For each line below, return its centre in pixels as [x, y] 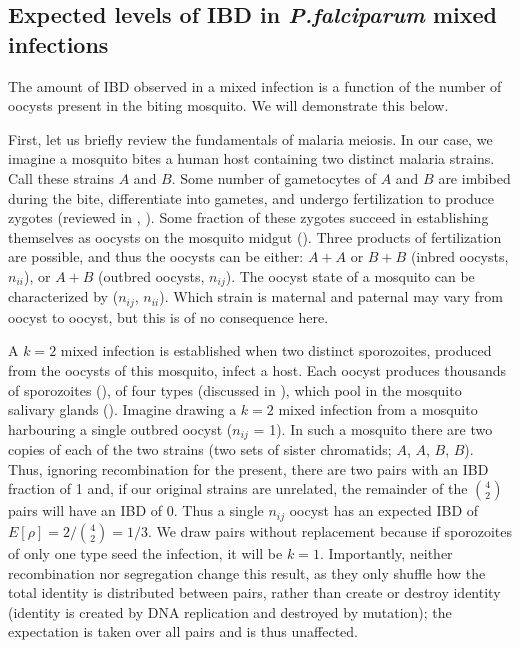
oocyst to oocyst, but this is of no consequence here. [168, 316]
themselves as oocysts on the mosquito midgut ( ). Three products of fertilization [255, 236]
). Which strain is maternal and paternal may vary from [331, 296]
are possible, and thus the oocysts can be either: [156, 256]
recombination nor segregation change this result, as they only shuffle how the [247, 572]
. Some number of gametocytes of [274, 177]
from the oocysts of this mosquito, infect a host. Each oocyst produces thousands [257, 370]
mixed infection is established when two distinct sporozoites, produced [276, 350]
